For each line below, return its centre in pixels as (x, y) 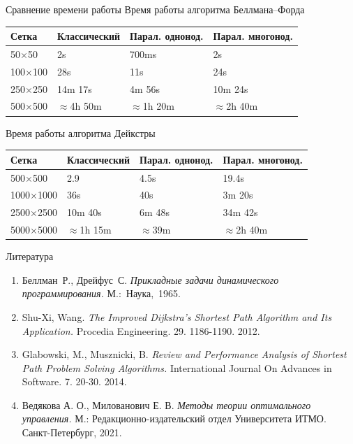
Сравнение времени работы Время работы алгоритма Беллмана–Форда (155, 9)
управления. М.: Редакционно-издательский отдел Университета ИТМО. (174, 418)
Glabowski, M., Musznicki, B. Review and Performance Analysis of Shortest (184, 354)
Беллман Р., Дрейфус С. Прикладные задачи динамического (150, 279)
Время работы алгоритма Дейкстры (81, 133)
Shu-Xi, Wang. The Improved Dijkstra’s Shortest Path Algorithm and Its (177, 316)
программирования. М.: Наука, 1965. (101, 293)
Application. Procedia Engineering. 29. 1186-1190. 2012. (141, 330)
